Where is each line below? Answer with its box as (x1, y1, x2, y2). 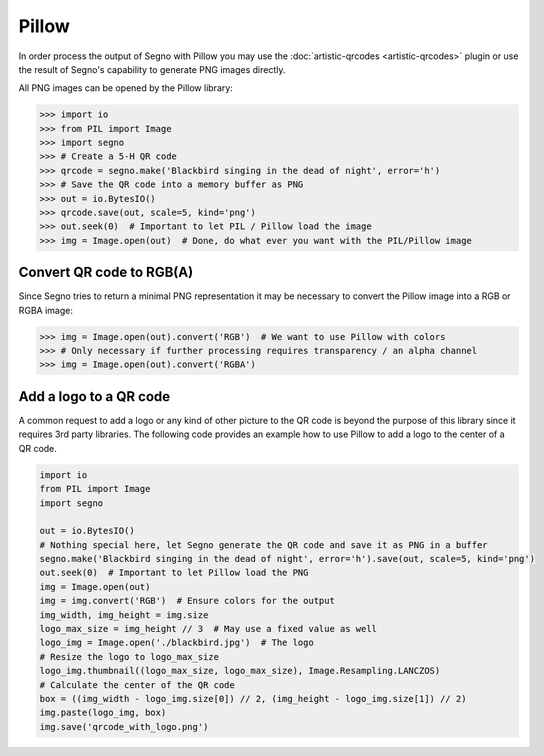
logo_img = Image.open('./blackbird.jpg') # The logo (39, 637, 314, 649)
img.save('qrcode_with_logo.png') (39, 721, 209, 732)
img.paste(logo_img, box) (39, 707, 167, 719)
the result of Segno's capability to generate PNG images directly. (18, 63, 286, 75)
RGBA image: (18, 304, 74, 316)
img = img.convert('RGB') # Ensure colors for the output (39, 595, 335, 607)
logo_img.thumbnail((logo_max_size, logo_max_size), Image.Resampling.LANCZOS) (39, 665, 441, 677)
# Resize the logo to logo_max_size (39, 651, 220, 662)
